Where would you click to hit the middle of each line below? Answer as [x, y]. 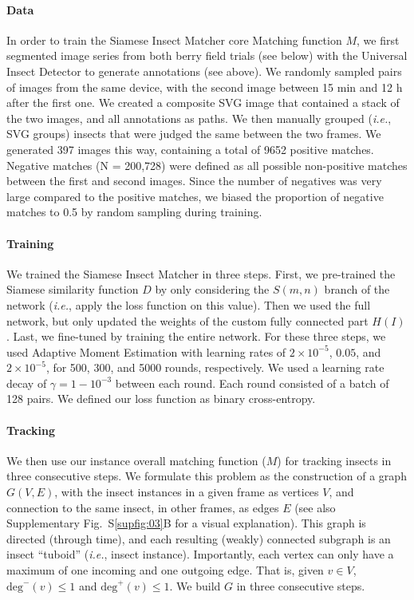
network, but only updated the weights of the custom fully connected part [187, 320]
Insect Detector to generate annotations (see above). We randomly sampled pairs [204, 71]
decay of [27, 383]
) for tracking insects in [334, 460]
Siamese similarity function [73, 289]
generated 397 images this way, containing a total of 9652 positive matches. [190, 149]
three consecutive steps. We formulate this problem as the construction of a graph [207, 476]
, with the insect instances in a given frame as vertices [187, 492]
